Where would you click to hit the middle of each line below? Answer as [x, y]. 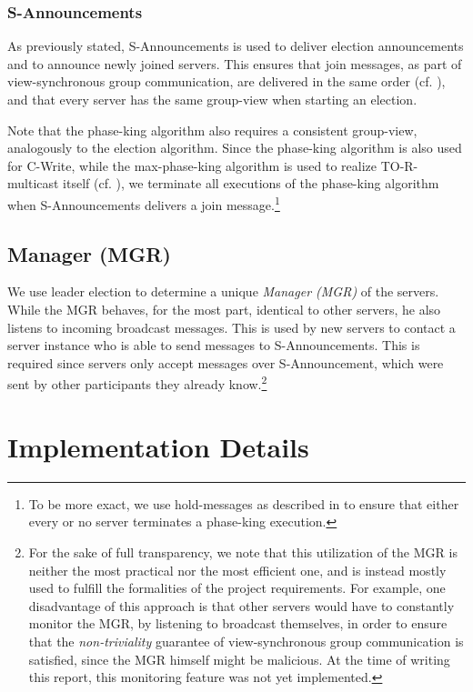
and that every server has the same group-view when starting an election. [212, 99]
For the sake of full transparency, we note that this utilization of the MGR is [243, 552]
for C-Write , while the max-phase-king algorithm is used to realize [192, 165]
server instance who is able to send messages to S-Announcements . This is [214, 345]
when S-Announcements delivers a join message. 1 [144, 203]
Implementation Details [158, 446]
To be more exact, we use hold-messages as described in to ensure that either [244, 503]
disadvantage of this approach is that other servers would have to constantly [242, 605]
